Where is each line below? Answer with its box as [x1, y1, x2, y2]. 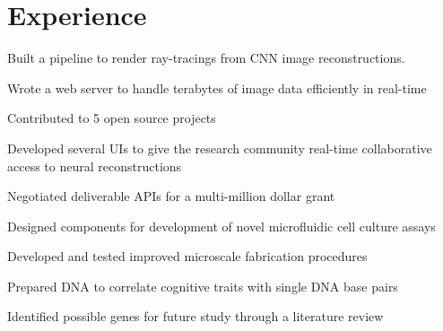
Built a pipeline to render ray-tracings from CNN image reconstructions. [7, 48, 405, 67]
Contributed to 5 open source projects [7, 109, 216, 127]
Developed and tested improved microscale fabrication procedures [7, 247, 368, 266]
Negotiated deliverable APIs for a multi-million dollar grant [7, 187, 335, 205]
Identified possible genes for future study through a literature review [7, 307, 384, 326]
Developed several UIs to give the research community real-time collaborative [7, 138, 432, 157]
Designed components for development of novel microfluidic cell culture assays [7, 216, 436, 235]
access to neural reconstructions [7, 156, 182, 175]
